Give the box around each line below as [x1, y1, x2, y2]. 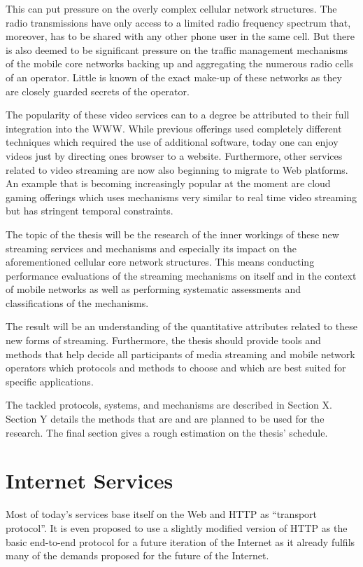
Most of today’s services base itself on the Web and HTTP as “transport [6, 507, 318, 521]
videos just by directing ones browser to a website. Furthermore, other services [6, 148, 343, 163]
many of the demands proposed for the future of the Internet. [6, 548, 269, 563]
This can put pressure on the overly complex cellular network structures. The [6, 1, 337, 15]
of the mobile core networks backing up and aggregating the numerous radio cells [6, 56, 354, 71]
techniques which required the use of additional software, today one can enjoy [6, 135, 339, 149]
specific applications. [6, 374, 94, 388]
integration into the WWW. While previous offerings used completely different [6, 121, 342, 135]
